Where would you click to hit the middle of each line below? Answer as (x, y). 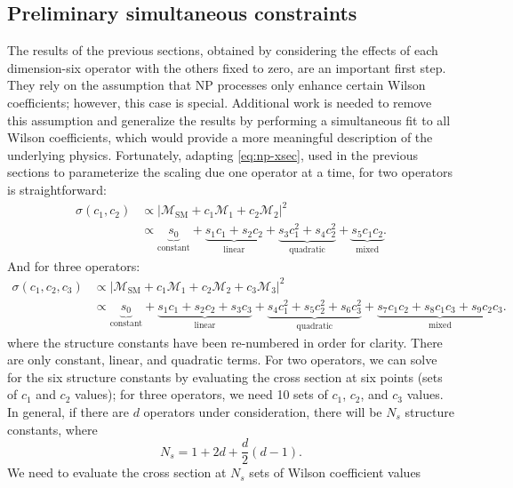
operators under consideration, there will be (263, 411)
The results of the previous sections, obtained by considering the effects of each (223, 50)
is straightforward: (57, 189)
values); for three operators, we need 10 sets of (201, 394)
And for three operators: (74, 265)
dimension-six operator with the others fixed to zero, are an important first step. (227, 67)
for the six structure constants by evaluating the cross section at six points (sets (225, 376)
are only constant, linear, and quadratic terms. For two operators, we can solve (222, 360)
